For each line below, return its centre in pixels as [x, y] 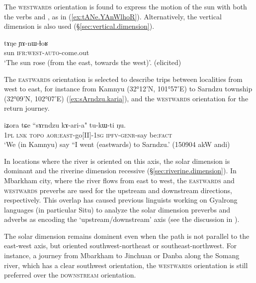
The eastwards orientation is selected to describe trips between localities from [123, 79]
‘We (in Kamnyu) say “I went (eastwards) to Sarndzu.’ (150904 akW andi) [117, 144]
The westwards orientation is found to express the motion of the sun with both [126, 6]
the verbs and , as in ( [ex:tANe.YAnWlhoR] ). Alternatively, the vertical [113, 16]
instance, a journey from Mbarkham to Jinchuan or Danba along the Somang [122, 255]
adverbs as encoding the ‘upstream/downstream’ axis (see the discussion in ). [122, 219]
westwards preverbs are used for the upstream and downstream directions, [118, 190]
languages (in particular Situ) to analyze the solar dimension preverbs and [117, 209]
